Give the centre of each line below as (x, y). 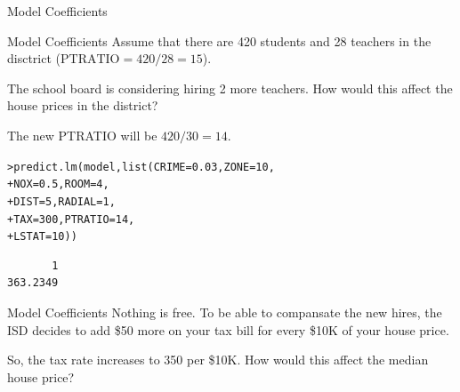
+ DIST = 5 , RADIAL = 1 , (61, 201)
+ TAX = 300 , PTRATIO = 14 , (71, 219)
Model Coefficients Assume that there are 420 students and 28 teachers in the (219, 40)
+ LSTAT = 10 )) (42, 237)
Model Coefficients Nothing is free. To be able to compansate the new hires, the (225, 312)
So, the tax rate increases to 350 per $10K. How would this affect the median (218, 360)
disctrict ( (34, 58)
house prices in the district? (83, 105)
